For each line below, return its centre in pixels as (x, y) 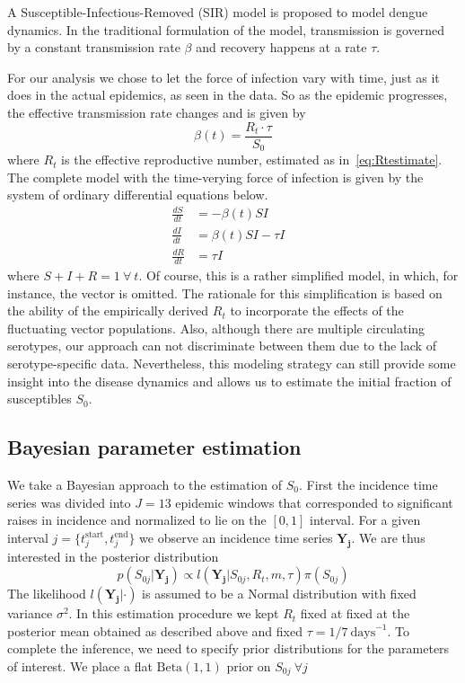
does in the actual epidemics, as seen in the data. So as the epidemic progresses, (228, 95)
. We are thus (388, 537)
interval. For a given (365, 520)
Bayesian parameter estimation (154, 447)
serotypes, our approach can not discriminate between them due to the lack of (222, 346)
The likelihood (47, 594)
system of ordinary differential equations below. (138, 195)
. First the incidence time (368, 484)
